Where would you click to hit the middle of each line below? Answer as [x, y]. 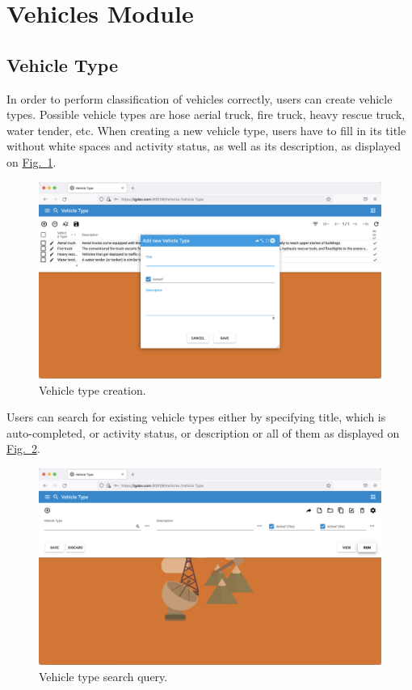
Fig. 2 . [23, 449]
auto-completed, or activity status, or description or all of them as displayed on [203, 432]
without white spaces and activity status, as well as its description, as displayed [204, 146]
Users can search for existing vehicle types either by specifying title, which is [196, 417]
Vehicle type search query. [103, 677]
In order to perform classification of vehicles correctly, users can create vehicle [200, 98]
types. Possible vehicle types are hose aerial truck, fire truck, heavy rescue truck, [206, 114]
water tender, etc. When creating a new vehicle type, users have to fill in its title [206, 130]
